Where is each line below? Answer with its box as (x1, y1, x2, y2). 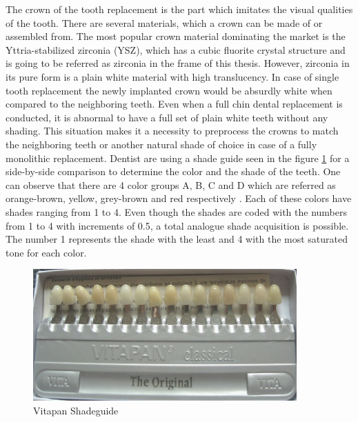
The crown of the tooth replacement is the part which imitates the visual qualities (6, 2, 353, 16)
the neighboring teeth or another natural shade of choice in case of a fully (6, 137, 317, 151)
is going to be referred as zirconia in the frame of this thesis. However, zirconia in (6, 56, 350, 70)
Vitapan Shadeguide (33, 403, 119, 418)
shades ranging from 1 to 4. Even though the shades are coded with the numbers (6, 204, 348, 219)
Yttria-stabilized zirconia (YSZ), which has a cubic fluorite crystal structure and (6, 42, 346, 57)
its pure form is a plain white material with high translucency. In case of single (6, 69, 339, 83)
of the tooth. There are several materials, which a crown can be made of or (6, 15, 323, 30)
